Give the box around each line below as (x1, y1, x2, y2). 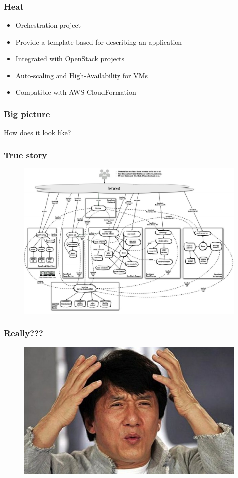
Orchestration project (15, 20, 81, 30)
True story (4, 148, 47, 160)
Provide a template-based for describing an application (15, 36, 182, 47)
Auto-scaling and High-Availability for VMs (15, 70, 148, 80)
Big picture (4, 108, 50, 120)
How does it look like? (4, 127, 71, 138)
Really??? (4, 326, 43, 339)
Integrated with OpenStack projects (15, 53, 124, 64)
